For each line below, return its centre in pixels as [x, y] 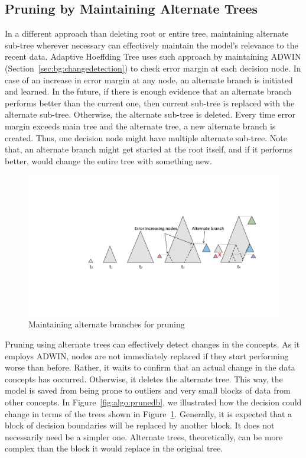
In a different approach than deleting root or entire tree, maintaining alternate [147, 33]
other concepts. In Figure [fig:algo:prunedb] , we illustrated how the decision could [153, 402]
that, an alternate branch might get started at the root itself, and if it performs [149, 149]
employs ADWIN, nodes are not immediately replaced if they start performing [147, 355]
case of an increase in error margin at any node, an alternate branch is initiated [149, 79]
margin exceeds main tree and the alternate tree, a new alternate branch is [140, 126]
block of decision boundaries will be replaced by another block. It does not [140, 425]
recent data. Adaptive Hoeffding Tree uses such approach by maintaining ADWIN [153, 56]
